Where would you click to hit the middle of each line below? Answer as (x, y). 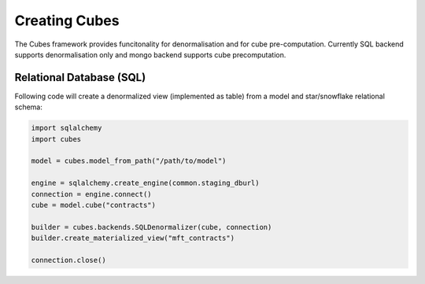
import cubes (56, 139)
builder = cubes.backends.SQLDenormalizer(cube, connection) (152, 227)
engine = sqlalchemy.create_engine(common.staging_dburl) (145, 183)
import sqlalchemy (67, 128)
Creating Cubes (67, 20)
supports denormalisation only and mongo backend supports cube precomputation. (150, 54)
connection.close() (68, 260)
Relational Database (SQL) (80, 77)
